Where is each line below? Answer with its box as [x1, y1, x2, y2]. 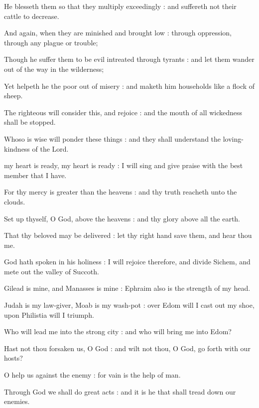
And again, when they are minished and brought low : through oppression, [4, 27, 232, 38]
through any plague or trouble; [4, 37, 98, 47]
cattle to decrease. [4, 10, 59, 21]
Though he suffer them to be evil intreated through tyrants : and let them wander [4, 54, 255, 64]
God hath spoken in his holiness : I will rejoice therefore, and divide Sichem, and [4, 256, 251, 267]
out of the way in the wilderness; [4, 63, 104, 74]
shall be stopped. [4, 117, 56, 127]
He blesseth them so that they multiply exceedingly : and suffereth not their [4, 1, 237, 11]
